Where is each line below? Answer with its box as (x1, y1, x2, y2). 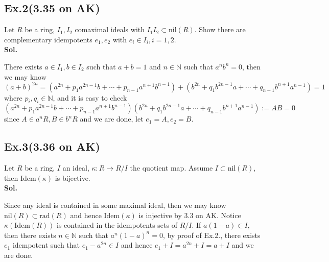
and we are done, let (80, 113, 144, 124)
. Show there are (194, 24, 246, 35)
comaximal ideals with (75, 24, 145, 35)
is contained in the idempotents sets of (57, 220, 177, 230)
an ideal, (62, 162, 89, 173)
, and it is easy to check (53, 92, 127, 103)
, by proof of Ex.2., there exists (162, 229, 261, 240)
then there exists (4, 229, 56, 240)
